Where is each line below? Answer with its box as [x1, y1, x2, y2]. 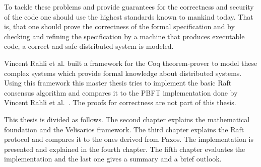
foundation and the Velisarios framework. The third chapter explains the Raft [4, 124, 244, 134]
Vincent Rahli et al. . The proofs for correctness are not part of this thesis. [4, 97, 236, 108]
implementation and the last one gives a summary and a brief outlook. [4, 153, 222, 164]
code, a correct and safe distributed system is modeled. [4, 41, 174, 51]
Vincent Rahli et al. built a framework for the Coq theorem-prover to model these [4, 57, 257, 68]
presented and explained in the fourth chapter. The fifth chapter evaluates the [4, 143, 245, 154]
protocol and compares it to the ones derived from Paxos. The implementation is [4, 134, 253, 144]
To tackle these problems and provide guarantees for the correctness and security [4, 2, 254, 12]
